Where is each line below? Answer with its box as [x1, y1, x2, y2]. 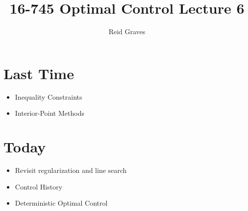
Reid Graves [108, 26, 146, 37]
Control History [15, 181, 63, 191]
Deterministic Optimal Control [15, 198, 108, 208]
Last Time [3, 63, 74, 83]
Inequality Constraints [15, 91, 82, 102]
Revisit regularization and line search [15, 165, 127, 175]
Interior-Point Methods [15, 108, 84, 118]
